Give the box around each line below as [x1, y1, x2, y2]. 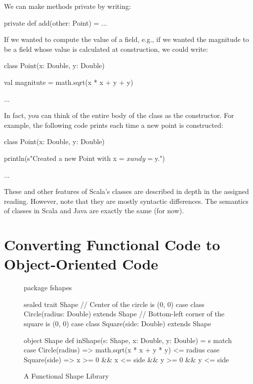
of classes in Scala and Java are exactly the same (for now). [4, 205, 184, 216]
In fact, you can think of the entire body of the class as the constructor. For [4, 110, 234, 120]
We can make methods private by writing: [4, 1, 131, 11]
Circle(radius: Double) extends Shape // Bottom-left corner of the [24, 308, 224, 319]
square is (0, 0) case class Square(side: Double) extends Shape [24, 318, 211, 328]
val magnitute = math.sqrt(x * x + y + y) [4, 77, 133, 87]
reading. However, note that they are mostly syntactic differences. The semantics [4, 195, 249, 206]
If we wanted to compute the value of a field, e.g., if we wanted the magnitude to [4, 34, 249, 44]
